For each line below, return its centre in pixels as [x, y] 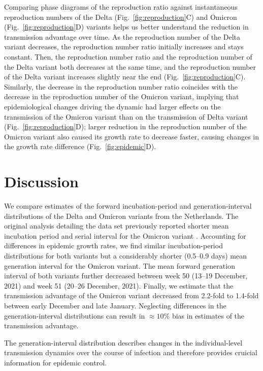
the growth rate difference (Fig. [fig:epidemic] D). [80, 146]
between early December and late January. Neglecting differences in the [115, 305]
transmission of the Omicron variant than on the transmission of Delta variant [126, 116]
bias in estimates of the [208, 315]
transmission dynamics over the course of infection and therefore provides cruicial [131, 352]
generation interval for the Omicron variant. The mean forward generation [120, 265]
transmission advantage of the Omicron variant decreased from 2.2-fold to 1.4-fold [131, 295]
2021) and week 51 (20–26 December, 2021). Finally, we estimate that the [119, 285]
